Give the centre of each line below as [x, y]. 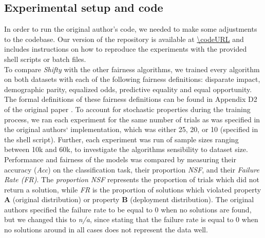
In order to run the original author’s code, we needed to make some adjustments [131, 29]
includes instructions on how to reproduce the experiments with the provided [126, 49]
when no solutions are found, [206, 209]
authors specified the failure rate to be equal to [78, 209]
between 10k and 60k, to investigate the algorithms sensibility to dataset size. [126, 149]
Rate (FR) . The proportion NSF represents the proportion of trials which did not [132, 179]
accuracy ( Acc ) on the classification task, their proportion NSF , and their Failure [132, 169]
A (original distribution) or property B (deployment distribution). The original [129, 199]
